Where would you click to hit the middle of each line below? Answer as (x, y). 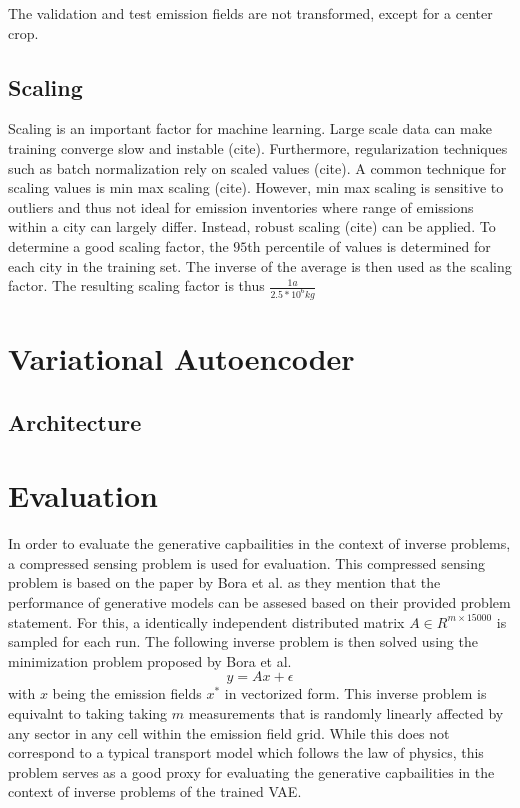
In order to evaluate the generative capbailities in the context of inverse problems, (259, 543)
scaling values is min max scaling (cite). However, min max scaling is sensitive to (256, 187)
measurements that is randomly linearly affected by (346, 713)
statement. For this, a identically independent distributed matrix (206, 621)
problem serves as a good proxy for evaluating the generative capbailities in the (251, 771)
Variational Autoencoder (181, 358)
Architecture (75, 421)
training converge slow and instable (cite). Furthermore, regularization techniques (258, 147)
